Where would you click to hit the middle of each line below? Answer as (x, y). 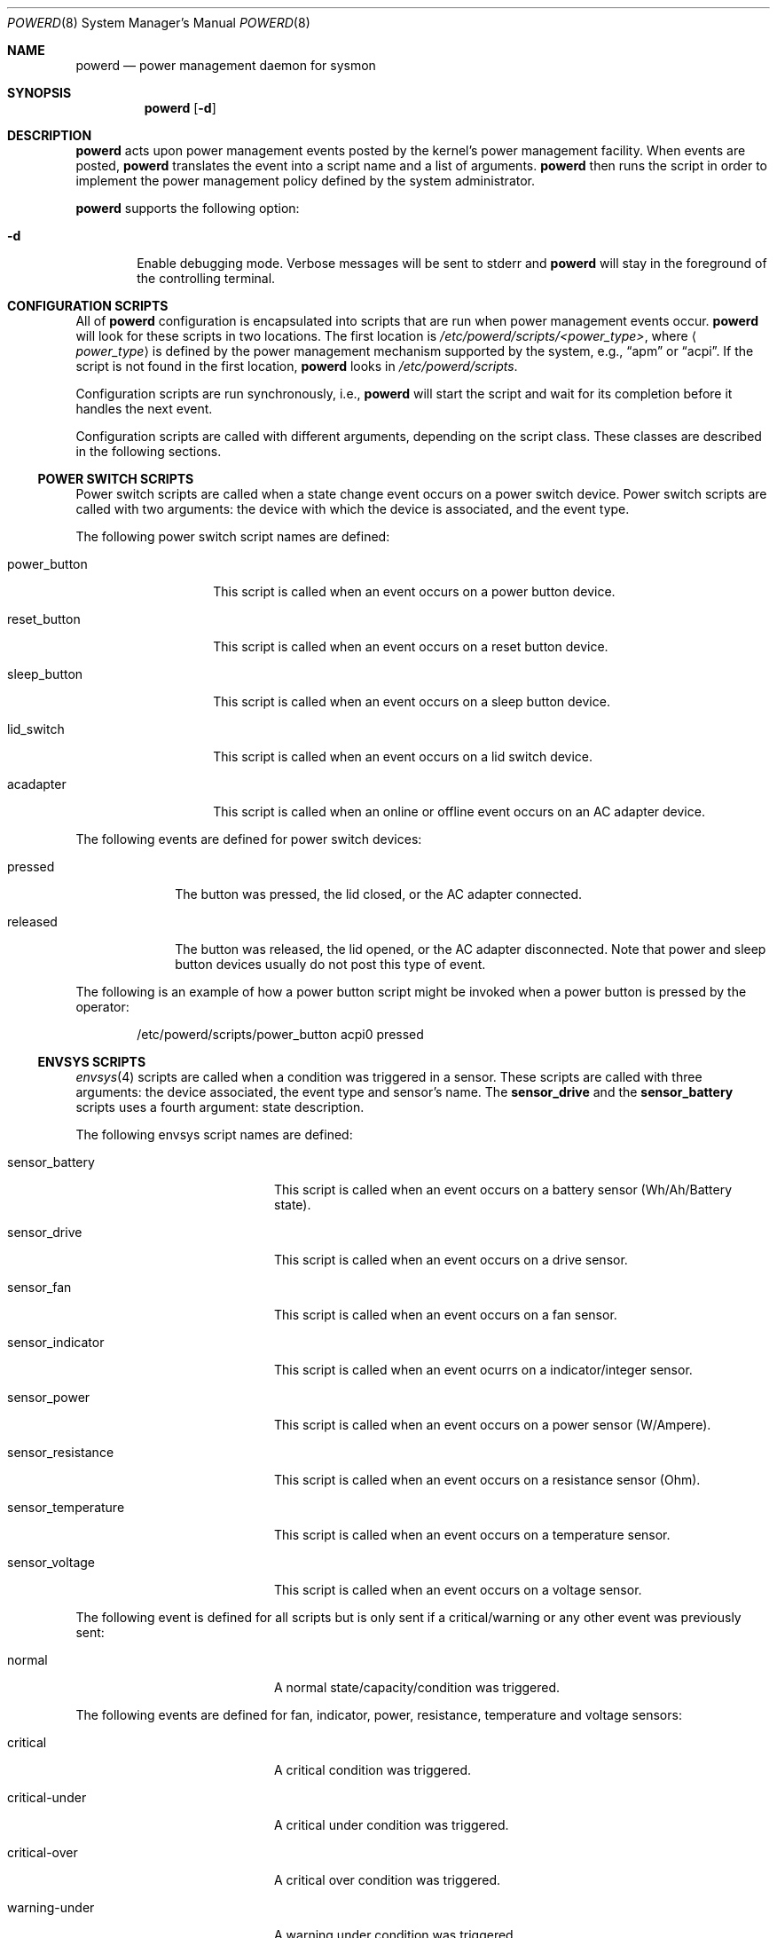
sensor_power (49, 1397)
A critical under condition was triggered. (392, 1825)
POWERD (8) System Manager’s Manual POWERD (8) (159, 23)
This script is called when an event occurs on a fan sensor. (446, 1315)
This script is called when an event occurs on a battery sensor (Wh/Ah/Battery (503, 1190)
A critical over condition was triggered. (388, 1880)
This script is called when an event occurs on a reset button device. (411, 646)
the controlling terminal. (206, 278)
